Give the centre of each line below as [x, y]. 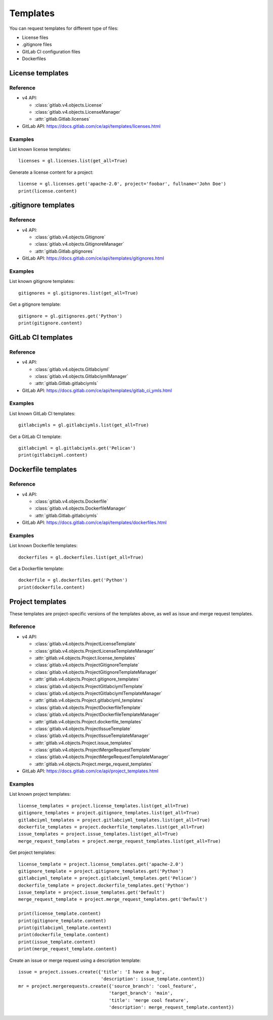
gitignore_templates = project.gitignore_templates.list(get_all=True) [109, 813]
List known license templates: [40, 149]
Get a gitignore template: [35, 304]
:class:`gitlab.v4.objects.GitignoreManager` [79, 244]
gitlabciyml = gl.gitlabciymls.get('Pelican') [77, 448]
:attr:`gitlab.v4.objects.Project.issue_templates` [83, 743]
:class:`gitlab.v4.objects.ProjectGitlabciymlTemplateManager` [99, 693]
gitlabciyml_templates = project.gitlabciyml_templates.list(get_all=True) [114, 820]
